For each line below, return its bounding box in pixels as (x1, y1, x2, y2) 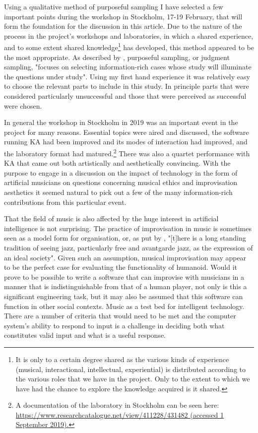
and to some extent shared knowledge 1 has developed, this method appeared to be (4, 41, 255, 53)
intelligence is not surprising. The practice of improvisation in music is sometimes (4, 223, 252, 233)
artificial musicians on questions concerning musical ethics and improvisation (4, 177, 238, 187)
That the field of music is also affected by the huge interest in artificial (4, 213, 219, 224)
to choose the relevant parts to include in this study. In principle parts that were (4, 81, 249, 91)
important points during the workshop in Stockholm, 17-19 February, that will (4, 11, 243, 21)
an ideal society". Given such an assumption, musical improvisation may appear (4, 252, 247, 262)
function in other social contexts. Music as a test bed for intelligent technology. (4, 301, 245, 311)
